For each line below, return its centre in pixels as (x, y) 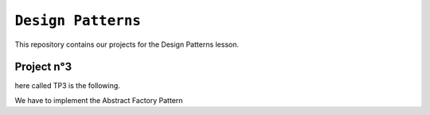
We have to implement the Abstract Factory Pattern (99, 100)
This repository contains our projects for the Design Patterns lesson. (127, 44)
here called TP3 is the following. (68, 86)
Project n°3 (43, 67)
